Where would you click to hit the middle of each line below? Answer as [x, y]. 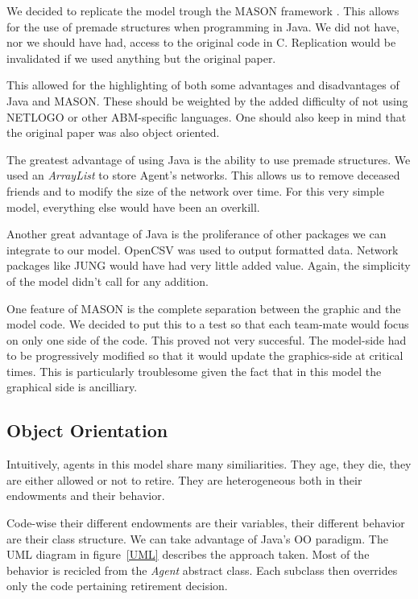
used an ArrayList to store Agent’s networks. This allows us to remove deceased [203, 175]
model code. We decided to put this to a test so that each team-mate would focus [208, 324]
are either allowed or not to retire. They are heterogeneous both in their [184, 479]
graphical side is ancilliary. [72, 387]
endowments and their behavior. [86, 496]
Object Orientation [87, 430]
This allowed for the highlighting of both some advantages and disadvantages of [203, 85]
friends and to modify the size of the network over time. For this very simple [195, 190]
